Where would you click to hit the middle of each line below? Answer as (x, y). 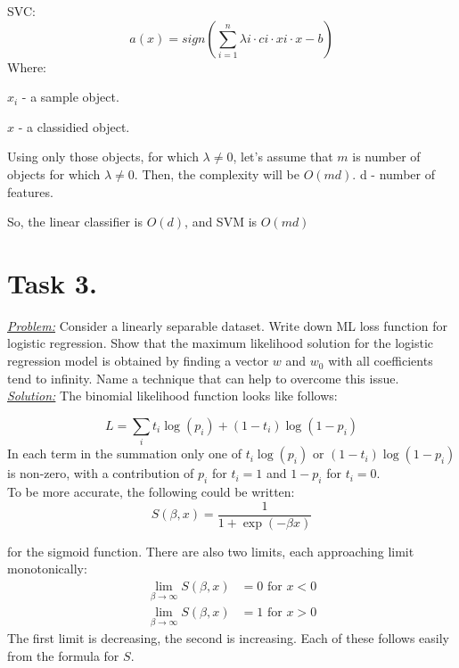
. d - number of (393, 173)
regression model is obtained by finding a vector (138, 361)
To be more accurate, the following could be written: (151, 491)
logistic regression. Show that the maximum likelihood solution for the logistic (221, 343)
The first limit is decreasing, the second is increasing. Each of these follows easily (229, 638)
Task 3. (52, 282)
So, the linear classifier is (75, 222)
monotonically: (47, 569)
